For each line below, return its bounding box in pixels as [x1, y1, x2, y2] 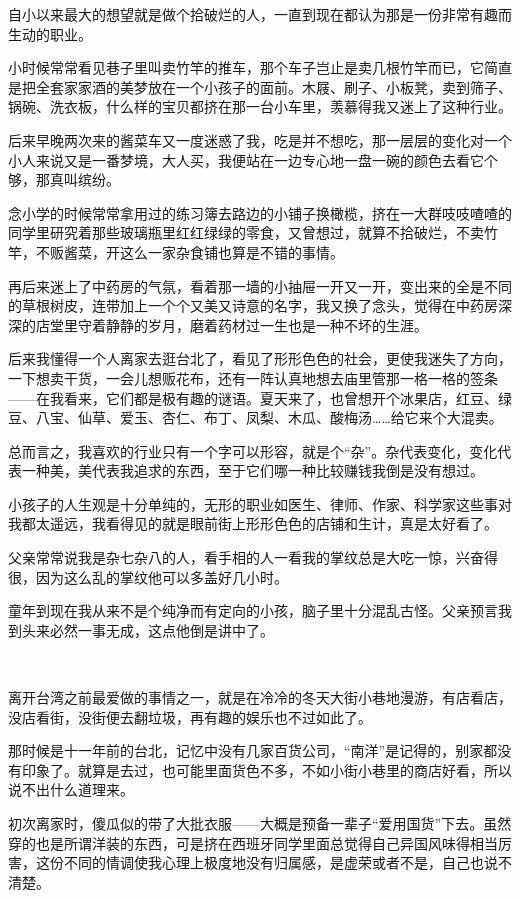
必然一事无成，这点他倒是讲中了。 [49, 619, 274, 640]
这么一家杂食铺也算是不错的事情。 [119, 241, 344, 262]
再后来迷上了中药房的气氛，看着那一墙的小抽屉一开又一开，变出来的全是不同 [8, 275, 512, 296]
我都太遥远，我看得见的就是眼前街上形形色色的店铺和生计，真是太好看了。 [8, 513, 498, 534]
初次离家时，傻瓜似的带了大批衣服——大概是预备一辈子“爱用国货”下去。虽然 [8, 813, 512, 833]
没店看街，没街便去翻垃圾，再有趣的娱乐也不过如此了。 [8, 706, 372, 727]
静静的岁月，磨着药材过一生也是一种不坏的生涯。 [105, 314, 428, 335]
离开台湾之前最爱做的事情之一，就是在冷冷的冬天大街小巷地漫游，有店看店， [8, 687, 512, 708]
